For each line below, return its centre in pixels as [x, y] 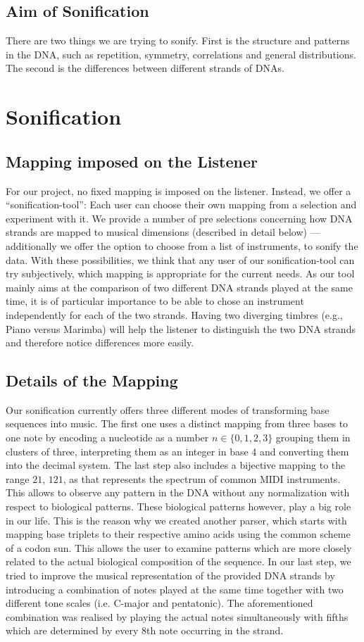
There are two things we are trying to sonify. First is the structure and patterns [178, 40]
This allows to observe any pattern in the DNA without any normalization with [178, 492]
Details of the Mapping [92, 380]
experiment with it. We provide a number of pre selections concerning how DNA [179, 218]
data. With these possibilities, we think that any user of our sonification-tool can [180, 259]
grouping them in [313, 438]
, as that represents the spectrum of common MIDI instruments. [202, 478]
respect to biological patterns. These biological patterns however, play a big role [178, 506]
